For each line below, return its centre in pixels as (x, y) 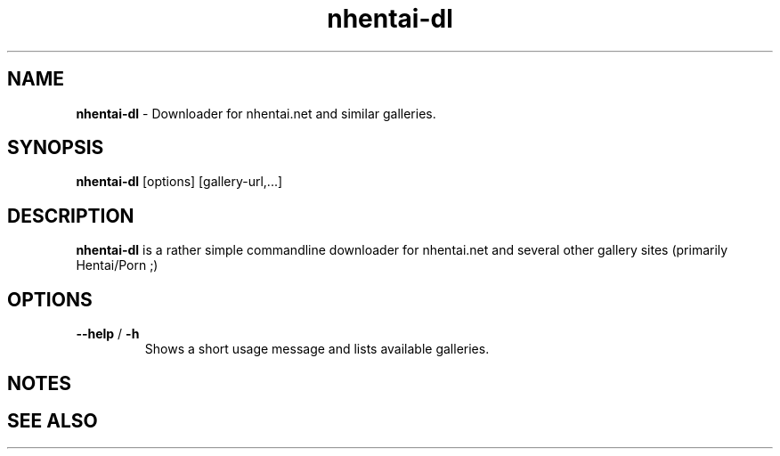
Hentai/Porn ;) (117, 265)
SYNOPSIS (56, 148)
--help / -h (108, 334)
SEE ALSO (53, 420)
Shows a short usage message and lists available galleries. (317, 349)
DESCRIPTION (71, 216)
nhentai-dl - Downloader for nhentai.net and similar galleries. (256, 113)
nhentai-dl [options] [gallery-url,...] (179, 182)
